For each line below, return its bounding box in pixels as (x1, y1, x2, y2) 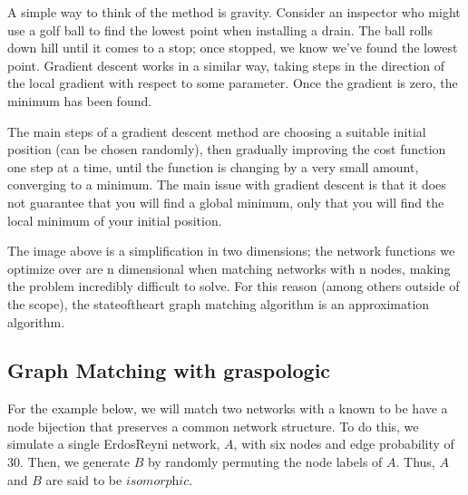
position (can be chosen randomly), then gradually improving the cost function (7, 140, 446, 159)
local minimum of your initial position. (7, 210, 222, 229)
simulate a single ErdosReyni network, (7, 434, 220, 453)
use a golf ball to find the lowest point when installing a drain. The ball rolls (7, 20, 434, 39)
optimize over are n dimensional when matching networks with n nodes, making (7, 258, 451, 277)
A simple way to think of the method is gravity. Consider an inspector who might (7, 3, 461, 21)
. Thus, (395, 452, 435, 471)
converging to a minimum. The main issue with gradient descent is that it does (7, 175, 446, 194)
